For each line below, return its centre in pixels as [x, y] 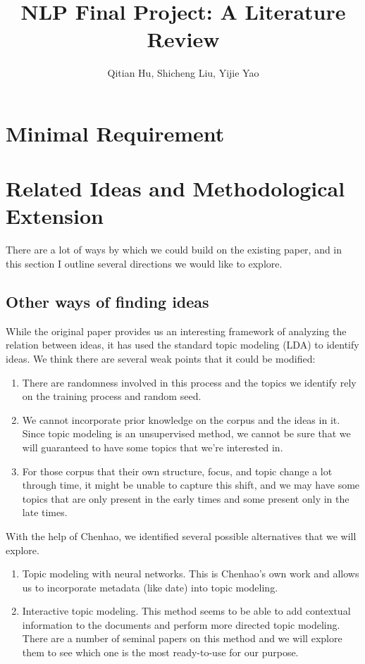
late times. [45, 512]
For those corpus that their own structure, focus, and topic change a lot [177, 471]
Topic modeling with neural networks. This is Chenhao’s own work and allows [191, 574]
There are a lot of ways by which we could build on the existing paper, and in [174, 250]
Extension [55, 216]
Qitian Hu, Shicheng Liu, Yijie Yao [183, 73]
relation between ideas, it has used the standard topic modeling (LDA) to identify [182, 345]
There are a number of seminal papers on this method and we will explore [182, 638]
